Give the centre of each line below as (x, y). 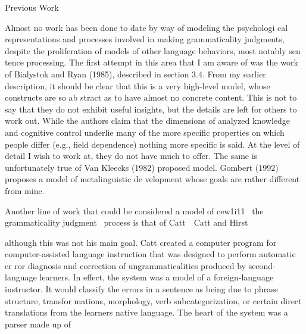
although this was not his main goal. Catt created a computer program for (141, 242)
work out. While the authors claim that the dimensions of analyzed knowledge (148, 121)
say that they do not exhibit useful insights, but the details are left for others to (151, 109)
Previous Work (32, 7)
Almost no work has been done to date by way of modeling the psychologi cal (146, 27)
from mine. (25, 190)
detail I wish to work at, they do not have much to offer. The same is (131, 156)
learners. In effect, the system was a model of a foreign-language (157, 277)
